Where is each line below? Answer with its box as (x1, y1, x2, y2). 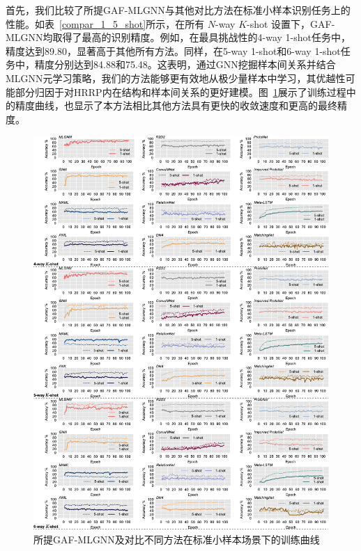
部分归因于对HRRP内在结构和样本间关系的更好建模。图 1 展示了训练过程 (15, 84, 346, 99)
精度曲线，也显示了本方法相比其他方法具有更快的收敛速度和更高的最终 (15, 98, 337, 113)
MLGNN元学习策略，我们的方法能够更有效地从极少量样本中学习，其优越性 (6, 70, 346, 85)
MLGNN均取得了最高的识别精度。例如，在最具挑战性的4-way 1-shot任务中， (6, 30, 351, 45)
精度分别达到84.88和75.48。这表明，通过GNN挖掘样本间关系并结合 (34, 57, 336, 72)
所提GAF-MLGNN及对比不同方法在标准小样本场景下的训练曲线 (33, 532, 320, 546)
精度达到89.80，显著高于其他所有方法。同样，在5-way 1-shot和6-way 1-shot (6, 43, 341, 58)
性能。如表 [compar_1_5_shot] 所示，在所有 (6, 16, 205, 31)
